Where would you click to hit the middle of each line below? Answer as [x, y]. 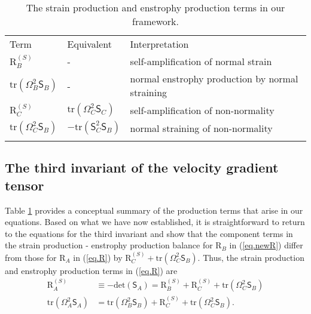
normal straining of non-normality [201, 128]
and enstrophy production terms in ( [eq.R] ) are [91, 270]
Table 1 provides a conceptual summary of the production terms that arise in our [154, 210]
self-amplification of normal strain [201, 61]
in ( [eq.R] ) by [98, 257]
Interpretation [159, 44]
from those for [31, 257]
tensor [25, 185]
